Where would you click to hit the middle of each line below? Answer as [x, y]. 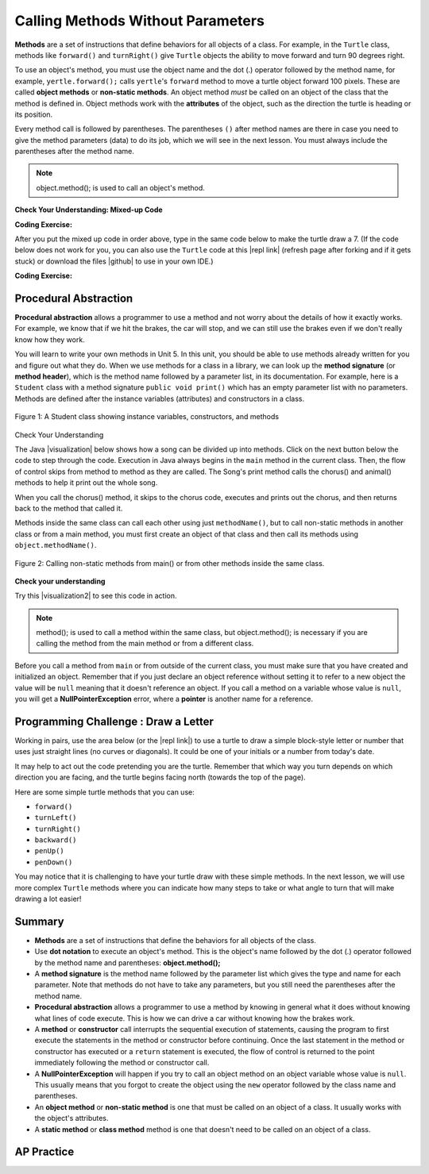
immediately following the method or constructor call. [122, 1063]
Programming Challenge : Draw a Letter [114, 721]
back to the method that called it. [69, 508]
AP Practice [44, 1152]
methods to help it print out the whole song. [86, 483]
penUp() [50, 851]
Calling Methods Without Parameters [140, 21]
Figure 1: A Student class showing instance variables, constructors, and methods [147, 417]
